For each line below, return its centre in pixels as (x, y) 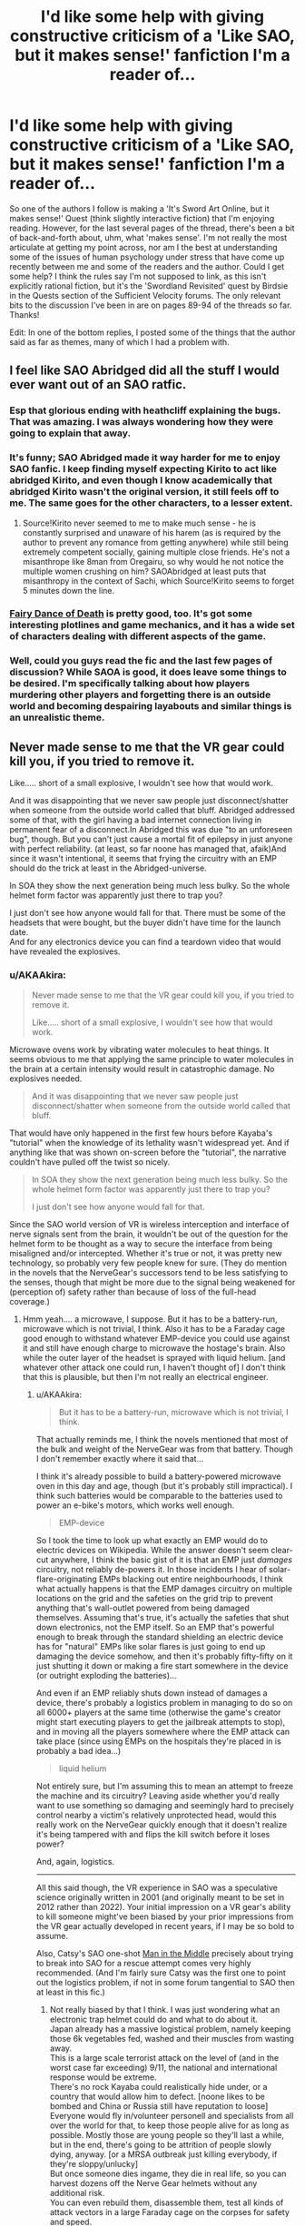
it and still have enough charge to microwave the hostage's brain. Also (154, 1348)
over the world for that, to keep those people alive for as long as (169, 2125)
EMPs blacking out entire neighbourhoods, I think (191, 1579)
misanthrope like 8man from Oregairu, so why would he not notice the (153, 561)
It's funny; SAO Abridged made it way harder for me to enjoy (145, 458)
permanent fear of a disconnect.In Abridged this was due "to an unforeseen (151, 830)
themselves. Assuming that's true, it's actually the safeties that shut (162, 1617)
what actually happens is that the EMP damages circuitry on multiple (164, 1588)
